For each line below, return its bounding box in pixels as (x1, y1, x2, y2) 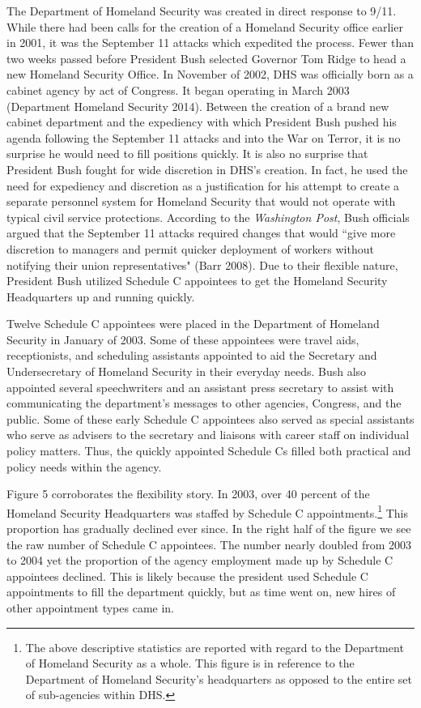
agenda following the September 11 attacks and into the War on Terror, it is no (6, 129, 401, 146)
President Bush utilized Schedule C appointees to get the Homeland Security (6, 272, 388, 289)
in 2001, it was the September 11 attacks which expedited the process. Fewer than (6, 34, 415, 51)
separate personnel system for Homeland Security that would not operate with (6, 193, 396, 210)
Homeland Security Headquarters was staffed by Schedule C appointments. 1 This (6, 501, 408, 521)
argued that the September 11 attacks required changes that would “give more (6, 224, 396, 241)
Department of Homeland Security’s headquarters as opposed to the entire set (25, 670, 412, 687)
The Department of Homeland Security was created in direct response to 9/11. (6, 2, 397, 19)
